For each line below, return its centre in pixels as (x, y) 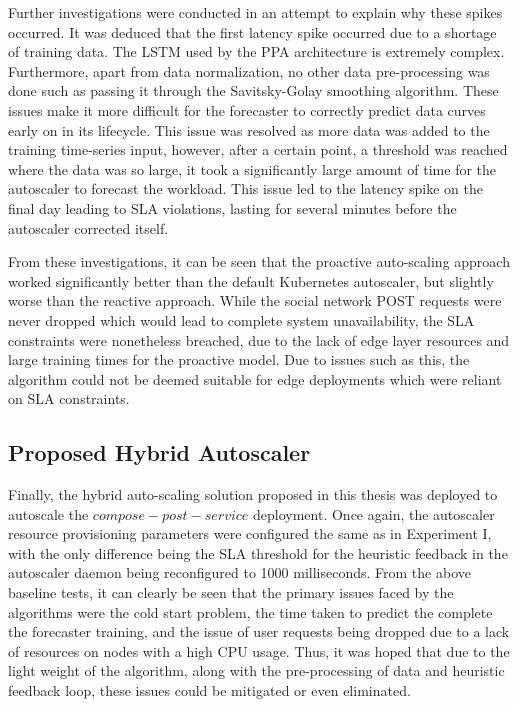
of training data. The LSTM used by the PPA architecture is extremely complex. (256, 51)
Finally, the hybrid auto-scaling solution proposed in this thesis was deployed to (253, 494)
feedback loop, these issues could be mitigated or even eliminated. (209, 690)
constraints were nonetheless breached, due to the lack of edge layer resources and (259, 339)
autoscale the (48, 513)
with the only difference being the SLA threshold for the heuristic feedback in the (258, 552)
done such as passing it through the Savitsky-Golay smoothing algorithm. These (253, 90)
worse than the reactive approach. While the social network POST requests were (255, 300)
